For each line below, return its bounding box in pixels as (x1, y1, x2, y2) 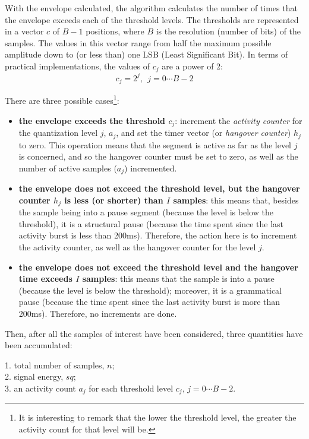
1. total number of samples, (5, 358, 105, 371)
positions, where (86, 25, 144, 37)
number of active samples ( (18, 161, 117, 174)
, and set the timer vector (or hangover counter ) (116, 126, 291, 139)
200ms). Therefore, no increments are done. (18, 307, 177, 319)
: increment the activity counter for (175, 114, 302, 126)
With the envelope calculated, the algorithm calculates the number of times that (5, 2, 298, 14)
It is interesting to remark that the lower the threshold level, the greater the (18, 411, 297, 424)
